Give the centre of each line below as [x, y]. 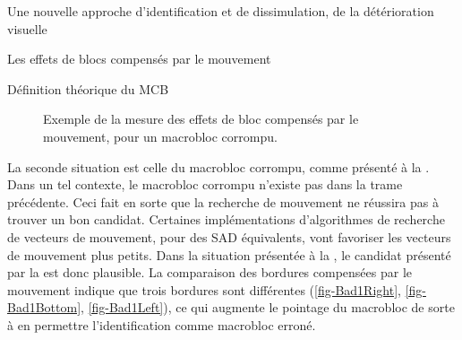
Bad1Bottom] [44, 307]
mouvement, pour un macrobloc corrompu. [160, 136]
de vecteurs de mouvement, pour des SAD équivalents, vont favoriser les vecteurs [229, 236]
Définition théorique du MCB [88, 88]
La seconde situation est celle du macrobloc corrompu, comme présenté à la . [218, 166]
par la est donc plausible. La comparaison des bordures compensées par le [210, 272]
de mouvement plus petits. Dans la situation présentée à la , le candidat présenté [229, 254]
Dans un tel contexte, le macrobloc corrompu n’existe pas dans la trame [205, 184]
